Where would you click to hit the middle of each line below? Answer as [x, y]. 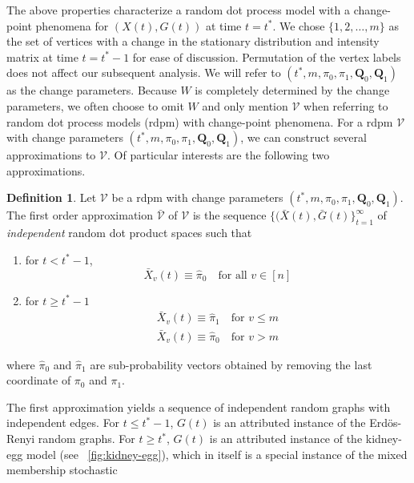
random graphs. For [86, 439]
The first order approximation [80, 215]
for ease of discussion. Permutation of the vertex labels [267, 56]
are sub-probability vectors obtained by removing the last [231, 364]
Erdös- [386, 423]
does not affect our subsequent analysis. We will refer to [144, 72]
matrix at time [42, 56]
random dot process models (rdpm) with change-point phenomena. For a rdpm [200, 121]
